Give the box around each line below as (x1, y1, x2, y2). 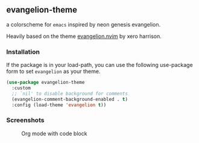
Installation (6, 48, 40, 56)
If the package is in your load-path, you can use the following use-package (6, 62, 193, 69)
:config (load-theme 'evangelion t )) (11, 102, 107, 108)
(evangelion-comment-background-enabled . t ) (11, 96, 128, 102)
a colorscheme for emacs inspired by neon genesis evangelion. (6, 21, 161, 28)
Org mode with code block (21, 130, 87, 137)
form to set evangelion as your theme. (6, 68, 101, 75)
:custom (11, 84, 31, 91)
